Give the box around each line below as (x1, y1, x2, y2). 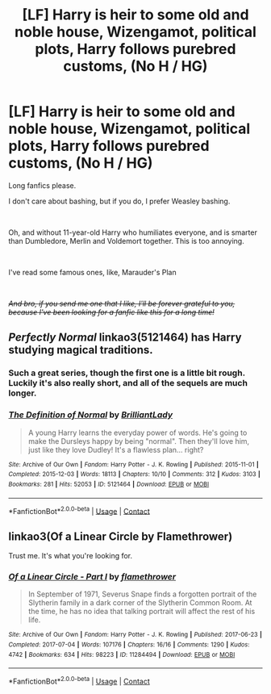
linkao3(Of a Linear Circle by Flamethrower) (8, 529, 233, 543)
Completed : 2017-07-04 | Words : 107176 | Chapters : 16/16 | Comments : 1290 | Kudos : (8, 640, 250, 649)
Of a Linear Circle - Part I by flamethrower (8, 571, 176, 582)
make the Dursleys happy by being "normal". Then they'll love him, (27, 436, 250, 445)
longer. (8, 387, 37, 399)
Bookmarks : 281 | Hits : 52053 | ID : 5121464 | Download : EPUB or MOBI (8, 480, 210, 488)
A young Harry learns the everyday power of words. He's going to (27, 428, 248, 437)
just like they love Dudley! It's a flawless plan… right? (27, 445, 204, 454)
